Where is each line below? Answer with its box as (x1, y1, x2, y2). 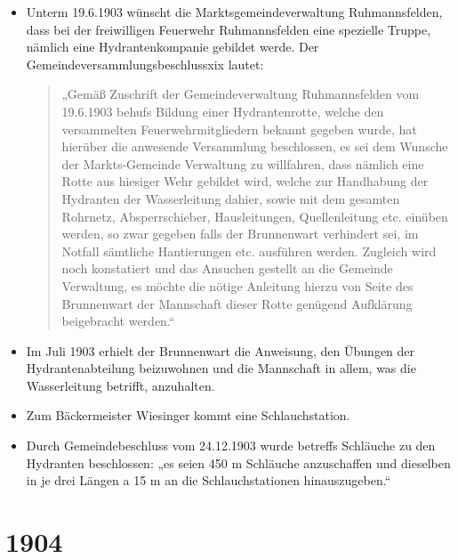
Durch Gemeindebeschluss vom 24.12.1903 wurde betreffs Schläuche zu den (26, 436, 436, 455)
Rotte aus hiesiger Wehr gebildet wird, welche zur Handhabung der (61, 172, 429, 190)
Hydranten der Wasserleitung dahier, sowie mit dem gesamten (61, 189, 400, 207)
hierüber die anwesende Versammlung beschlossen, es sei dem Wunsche (61, 137, 448, 156)
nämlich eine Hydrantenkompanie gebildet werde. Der (26, 37, 319, 56)
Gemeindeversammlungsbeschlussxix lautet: (26, 54, 264, 73)
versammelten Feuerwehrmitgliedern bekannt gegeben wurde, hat (61, 119, 417, 138)
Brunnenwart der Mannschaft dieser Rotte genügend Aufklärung (61, 294, 413, 312)
